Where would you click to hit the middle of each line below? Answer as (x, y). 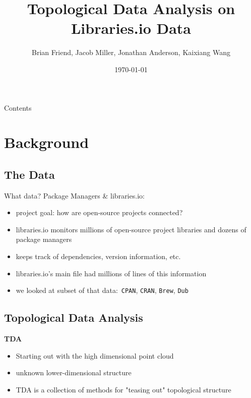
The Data (29, 174)
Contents (18, 107)
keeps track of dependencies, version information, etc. (98, 256)
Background (47, 142)
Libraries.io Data (131, 28)
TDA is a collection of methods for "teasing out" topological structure (123, 389)
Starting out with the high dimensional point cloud (95, 355)
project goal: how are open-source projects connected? (99, 212)
